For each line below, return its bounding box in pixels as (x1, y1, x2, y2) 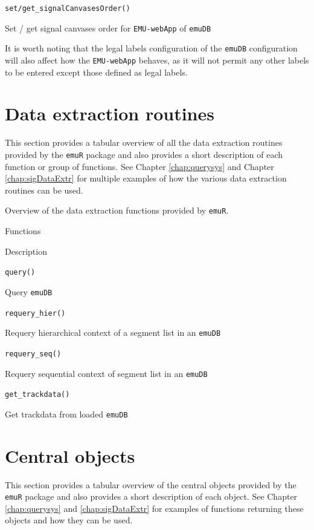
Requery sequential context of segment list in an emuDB (5, 367, 208, 379)
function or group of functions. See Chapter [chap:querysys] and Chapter (5, 160, 274, 172)
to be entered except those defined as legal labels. (5, 65, 188, 78)
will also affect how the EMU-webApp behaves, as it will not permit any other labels (5, 53, 309, 66)
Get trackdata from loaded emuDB (5, 407, 128, 420)
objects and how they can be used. (5, 514, 133, 526)
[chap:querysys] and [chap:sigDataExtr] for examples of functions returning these (5, 502, 304, 514)
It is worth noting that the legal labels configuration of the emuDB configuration (5, 42, 298, 54)
